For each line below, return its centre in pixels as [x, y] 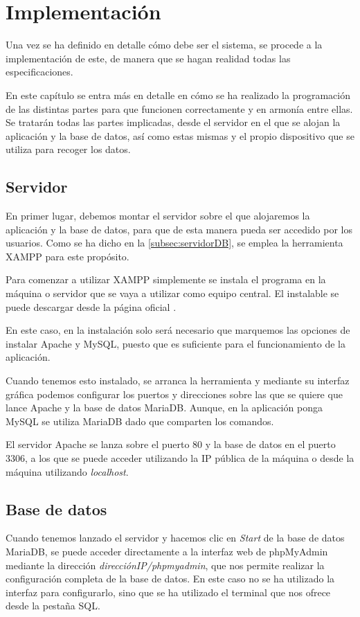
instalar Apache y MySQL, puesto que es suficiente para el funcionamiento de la [175, 343]
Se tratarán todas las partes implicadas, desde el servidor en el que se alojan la [173, 122]
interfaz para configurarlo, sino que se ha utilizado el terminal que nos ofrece [168, 592]
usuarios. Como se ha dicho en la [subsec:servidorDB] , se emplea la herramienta [174, 243]
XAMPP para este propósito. [67, 256]
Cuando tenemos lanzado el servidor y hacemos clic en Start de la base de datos [175, 538]
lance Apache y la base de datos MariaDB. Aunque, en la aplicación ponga [164, 408]
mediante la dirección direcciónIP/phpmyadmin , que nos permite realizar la [165, 565]
